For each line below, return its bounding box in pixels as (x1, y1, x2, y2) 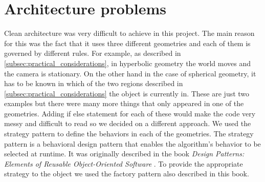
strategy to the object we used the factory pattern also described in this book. (4, 168, 249, 179)
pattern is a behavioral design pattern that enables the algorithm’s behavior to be (4, 138, 261, 149)
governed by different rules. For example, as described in (4, 48, 181, 58)
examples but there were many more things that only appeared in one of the (4, 98, 244, 109)
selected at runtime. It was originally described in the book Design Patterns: (4, 148, 245, 159)
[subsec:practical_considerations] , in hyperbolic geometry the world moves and (4, 57, 251, 68)
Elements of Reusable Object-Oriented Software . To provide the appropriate (4, 158, 243, 169)
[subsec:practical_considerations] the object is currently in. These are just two (4, 88, 250, 98)
